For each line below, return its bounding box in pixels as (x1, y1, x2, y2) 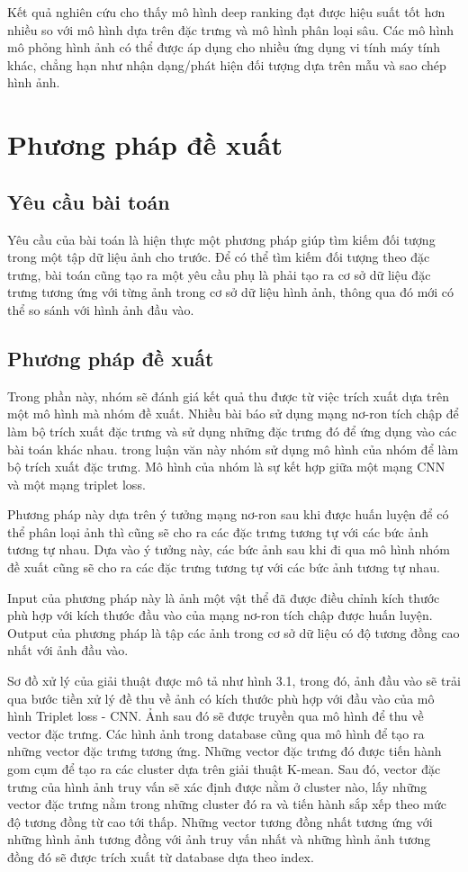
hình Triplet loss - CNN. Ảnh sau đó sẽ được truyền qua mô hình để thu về (7, 706, 424, 725)
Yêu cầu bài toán (7, 187, 170, 215)
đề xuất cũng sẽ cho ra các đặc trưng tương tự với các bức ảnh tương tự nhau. (7, 558, 440, 577)
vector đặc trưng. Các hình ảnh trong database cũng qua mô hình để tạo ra (7, 724, 425, 742)
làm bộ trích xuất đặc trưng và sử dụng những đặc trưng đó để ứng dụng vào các (7, 421, 457, 440)
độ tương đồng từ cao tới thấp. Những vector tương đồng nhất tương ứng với (7, 812, 433, 831)
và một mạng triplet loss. (7, 474, 146, 493)
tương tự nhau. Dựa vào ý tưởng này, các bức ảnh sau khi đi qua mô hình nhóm (7, 540, 450, 559)
